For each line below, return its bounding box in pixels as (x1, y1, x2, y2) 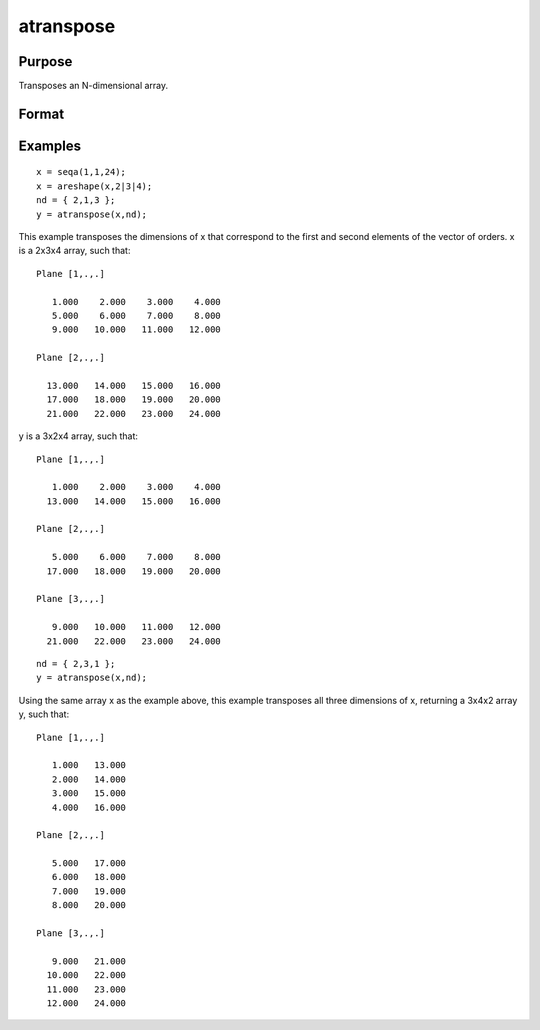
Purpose (18, 53, 73, 70)
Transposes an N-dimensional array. (18, 80, 169, 92)
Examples (18, 137, 82, 154)
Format (18, 105, 65, 122)
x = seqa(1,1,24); (36, 166, 127, 178)
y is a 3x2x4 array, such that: (18, 430, 139, 442)
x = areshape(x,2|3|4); (36, 180, 153, 192)
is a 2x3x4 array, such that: (18, 245, 131, 257)
